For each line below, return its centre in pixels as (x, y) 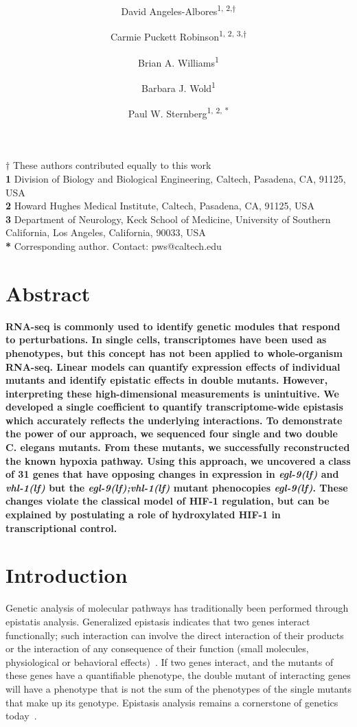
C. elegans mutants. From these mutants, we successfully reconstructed (178, 447)
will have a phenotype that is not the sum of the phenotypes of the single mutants (178, 688)
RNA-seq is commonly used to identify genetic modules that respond (173, 326)
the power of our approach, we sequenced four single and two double (172, 434)
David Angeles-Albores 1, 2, (177, 10)
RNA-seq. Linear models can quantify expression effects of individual (173, 366)
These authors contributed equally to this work (112, 165)
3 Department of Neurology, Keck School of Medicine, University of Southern (168, 219)
